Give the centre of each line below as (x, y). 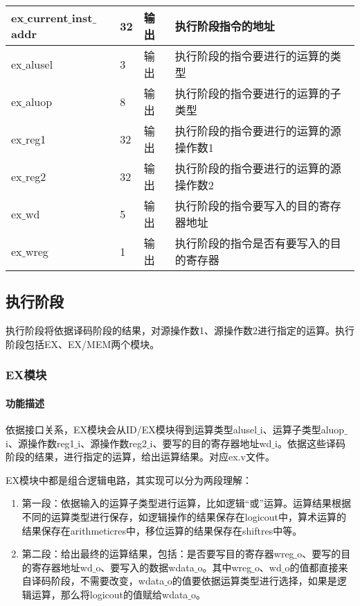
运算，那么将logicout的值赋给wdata (110, 594)
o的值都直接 (312, 567)
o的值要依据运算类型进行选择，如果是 (252, 581)
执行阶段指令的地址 (225, 26)
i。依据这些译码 (310, 443)
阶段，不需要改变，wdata (108, 581)
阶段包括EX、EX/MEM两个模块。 (83, 344)
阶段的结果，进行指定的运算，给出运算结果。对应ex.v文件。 (140, 457)
